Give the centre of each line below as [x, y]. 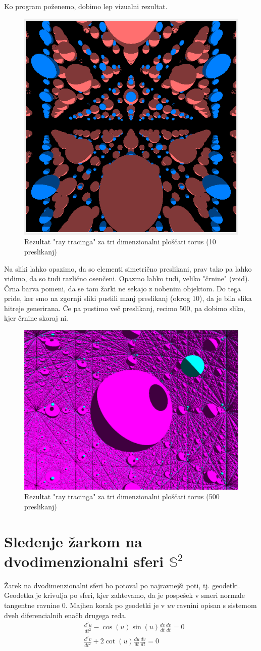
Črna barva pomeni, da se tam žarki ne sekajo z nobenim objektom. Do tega [123, 288]
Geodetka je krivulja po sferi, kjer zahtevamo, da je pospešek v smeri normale [124, 595]
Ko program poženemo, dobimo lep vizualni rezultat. [86, 6]
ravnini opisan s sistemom [217, 605]
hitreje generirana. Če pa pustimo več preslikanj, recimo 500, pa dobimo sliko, [125, 308]
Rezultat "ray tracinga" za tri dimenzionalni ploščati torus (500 [122, 496]
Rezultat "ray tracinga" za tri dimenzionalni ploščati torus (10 [120, 242]
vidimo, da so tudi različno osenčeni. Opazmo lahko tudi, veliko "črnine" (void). [127, 278]
